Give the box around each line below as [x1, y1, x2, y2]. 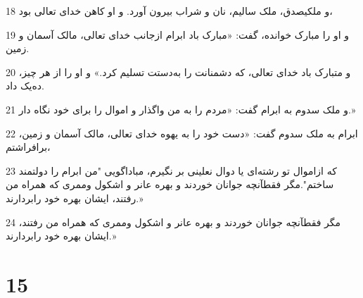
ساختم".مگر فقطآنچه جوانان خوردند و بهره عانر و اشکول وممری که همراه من [6, 177, 334, 192]
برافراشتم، [6, 139, 51, 154]
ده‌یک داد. [6, 78, 44, 93]
